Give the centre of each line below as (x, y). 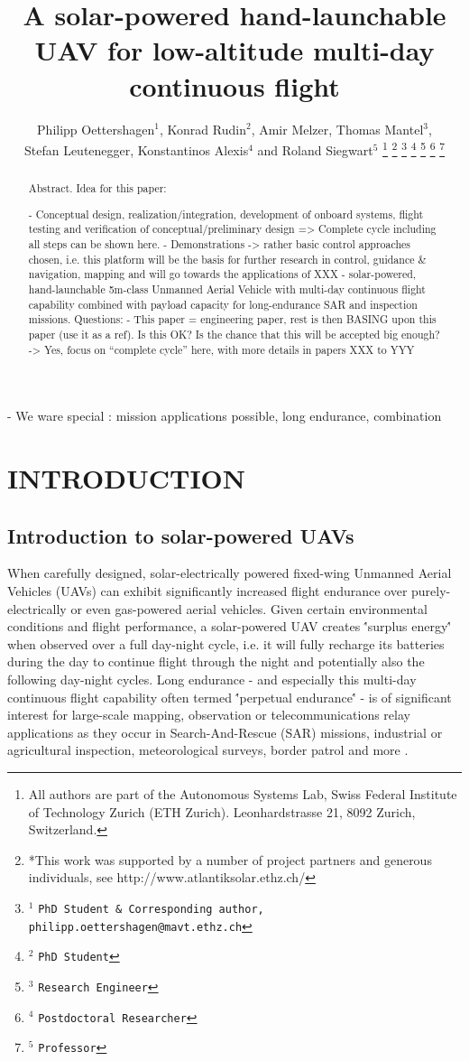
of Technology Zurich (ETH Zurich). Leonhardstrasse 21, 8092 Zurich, (222, 811)
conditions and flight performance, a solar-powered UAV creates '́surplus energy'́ (230, 626)
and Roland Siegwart (315, 149)
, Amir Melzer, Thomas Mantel (337, 129)
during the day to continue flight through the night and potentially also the (216, 661)
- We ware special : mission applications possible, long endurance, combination (225, 416)
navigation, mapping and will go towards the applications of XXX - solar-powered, (222, 274)
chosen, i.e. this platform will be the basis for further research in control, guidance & (227, 259)
